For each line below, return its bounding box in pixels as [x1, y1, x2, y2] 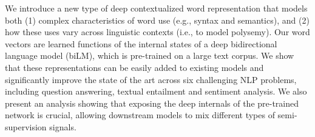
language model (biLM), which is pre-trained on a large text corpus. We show [5, 49, 294, 62]
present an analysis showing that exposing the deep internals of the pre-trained [5, 96, 299, 109]
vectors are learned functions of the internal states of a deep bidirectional [5, 37, 277, 50]
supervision [5, 120, 47, 133]
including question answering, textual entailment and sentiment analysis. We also [5, 85, 307, 98]
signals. [49, 120, 76, 133]
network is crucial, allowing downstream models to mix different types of [5, 109, 275, 121]
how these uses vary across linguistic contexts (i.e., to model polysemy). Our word [5, 25, 310, 38]
